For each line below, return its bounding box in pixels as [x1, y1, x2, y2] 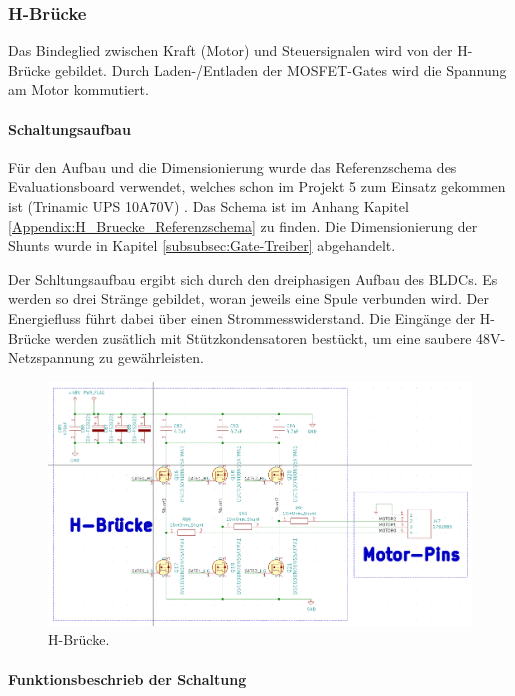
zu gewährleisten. [99, 347, 204, 368]
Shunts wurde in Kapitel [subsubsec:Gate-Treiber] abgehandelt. [8, 235, 396, 256]
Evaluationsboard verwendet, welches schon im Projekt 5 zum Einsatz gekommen [8, 176, 506, 197]
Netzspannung [8, 347, 95, 368]
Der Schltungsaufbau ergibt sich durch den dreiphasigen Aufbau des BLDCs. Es [8, 268, 498, 289]
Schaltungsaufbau [8, 118, 131, 139]
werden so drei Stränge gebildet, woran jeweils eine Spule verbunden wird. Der [8, 288, 489, 309]
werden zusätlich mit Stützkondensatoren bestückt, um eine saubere [54, 327, 472, 348]
